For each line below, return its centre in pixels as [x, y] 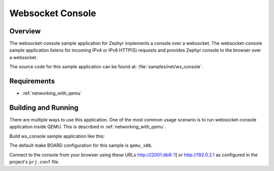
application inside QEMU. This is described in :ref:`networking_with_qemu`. [88, 127]
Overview [25, 31]
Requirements [32, 81]
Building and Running [44, 108]
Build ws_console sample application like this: [57, 136]
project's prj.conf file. [35, 162]
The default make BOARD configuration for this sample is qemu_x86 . [81, 145]
